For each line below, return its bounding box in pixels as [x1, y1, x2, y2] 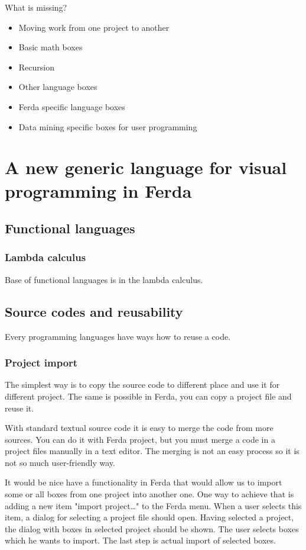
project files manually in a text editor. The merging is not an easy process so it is [5, 445, 300, 457]
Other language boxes [18, 81, 97, 93]
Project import [5, 355, 78, 370]
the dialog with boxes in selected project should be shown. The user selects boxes [5, 522, 299, 535]
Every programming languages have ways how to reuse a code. [5, 330, 231, 342]
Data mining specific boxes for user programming [18, 120, 197, 133]
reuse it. [5, 401, 34, 414]
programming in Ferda [5, 178, 192, 202]
